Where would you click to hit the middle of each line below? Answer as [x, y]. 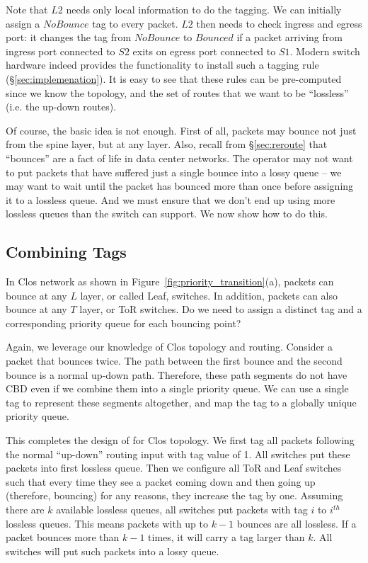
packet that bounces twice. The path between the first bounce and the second [174, 361]
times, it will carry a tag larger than [226, 537]
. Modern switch [325, 51]
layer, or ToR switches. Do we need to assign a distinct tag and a [221, 309]
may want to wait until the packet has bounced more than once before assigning [180, 186]
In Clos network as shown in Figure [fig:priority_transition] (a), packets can [170, 281]
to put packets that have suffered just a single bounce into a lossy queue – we [174, 172]
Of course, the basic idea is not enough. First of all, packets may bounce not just [181, 130]
